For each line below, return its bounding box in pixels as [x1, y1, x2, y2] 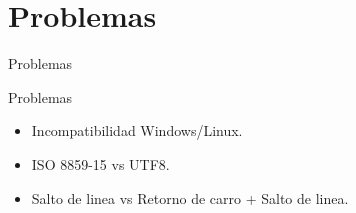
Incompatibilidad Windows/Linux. [31, 120, 243, 141]
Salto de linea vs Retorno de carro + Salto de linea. [31, 187, 349, 208]
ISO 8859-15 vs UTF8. [31, 153, 170, 174]
